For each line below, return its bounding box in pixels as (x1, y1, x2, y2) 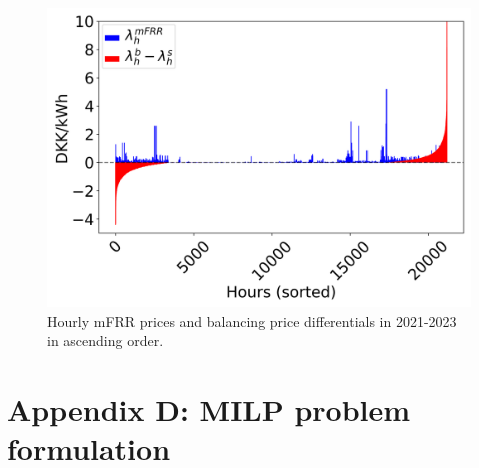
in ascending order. (47, 330, 164, 351)
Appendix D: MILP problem (7, 388, 411, 429)
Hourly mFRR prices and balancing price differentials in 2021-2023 (47, 310, 457, 331)
